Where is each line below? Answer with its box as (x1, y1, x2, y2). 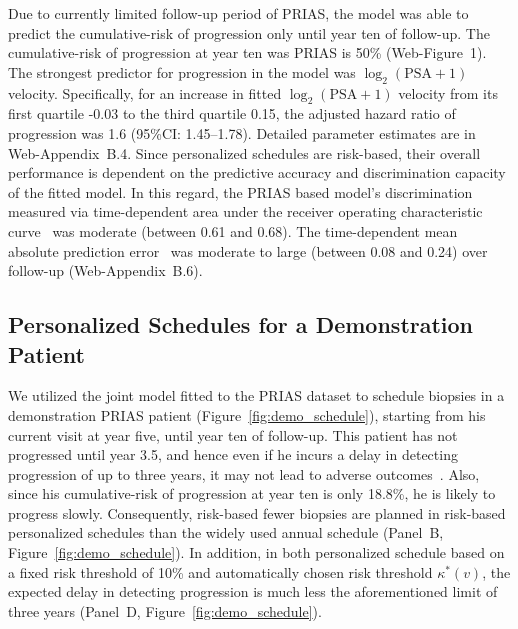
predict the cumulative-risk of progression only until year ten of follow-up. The (8, 22, 490, 43)
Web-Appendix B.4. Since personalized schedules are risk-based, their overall (8, 142, 481, 163)
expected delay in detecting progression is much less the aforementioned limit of (8, 581, 498, 602)
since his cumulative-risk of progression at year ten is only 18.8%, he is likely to (8, 483, 496, 504)
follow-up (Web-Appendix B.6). (8, 260, 203, 281)
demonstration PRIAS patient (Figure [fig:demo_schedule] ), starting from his (8, 404, 486, 425)
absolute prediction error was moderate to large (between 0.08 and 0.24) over (8, 240, 488, 261)
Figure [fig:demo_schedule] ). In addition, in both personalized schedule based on (8, 542, 505, 563)
